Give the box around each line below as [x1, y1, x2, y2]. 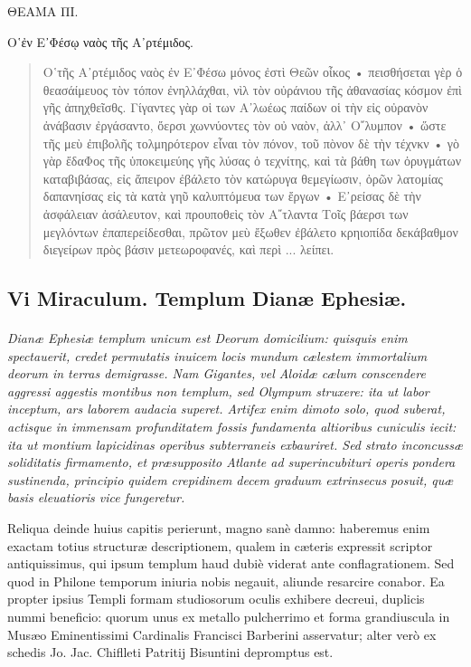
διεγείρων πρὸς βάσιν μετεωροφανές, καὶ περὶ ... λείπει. [42, 240, 334, 259]
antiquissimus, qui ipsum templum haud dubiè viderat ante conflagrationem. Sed [7, 554, 455, 573]
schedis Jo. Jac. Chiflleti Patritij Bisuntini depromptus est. [7, 643, 334, 662]
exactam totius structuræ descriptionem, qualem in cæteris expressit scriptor [7, 536, 433, 555]
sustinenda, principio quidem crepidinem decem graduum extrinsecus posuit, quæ [7, 470, 454, 489]
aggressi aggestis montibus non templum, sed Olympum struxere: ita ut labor [7, 381, 429, 400]
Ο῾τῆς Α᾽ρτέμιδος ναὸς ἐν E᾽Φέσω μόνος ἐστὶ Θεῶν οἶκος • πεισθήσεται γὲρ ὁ [42, 62, 463, 81]
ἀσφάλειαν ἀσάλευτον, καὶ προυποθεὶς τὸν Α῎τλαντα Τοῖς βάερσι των [42, 204, 409, 223]
